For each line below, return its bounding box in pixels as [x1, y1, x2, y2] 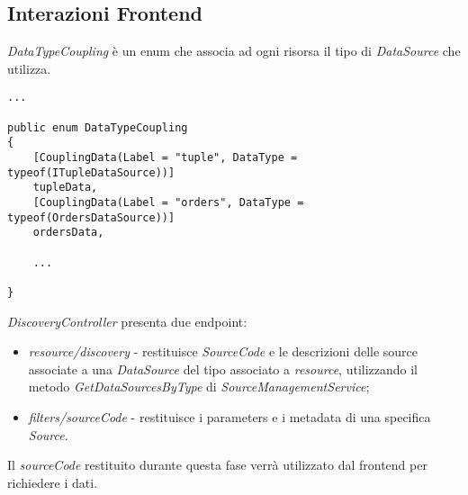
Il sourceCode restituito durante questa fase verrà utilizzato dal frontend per [7, 455, 427, 474]
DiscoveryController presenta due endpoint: [7, 311, 247, 330]
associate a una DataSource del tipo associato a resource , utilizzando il [28, 359, 418, 378]
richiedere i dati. [7, 472, 98, 491]
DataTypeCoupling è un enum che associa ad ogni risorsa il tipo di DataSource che [7, 41, 461, 60]
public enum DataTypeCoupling [7, 121, 188, 134]
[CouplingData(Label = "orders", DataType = [32, 195, 304, 209]
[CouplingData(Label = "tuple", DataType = [32, 151, 298, 165]
